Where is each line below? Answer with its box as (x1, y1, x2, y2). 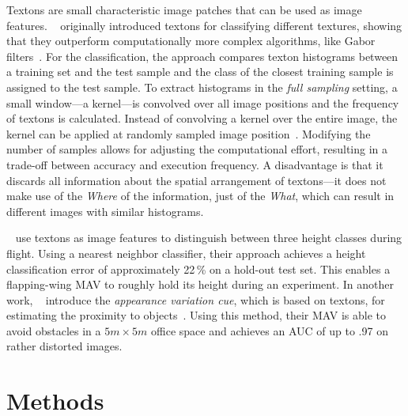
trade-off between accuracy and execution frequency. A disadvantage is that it (6, 156, 383, 172)
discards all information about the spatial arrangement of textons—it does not (6, 172, 387, 188)
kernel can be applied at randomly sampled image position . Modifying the (6, 125, 371, 142)
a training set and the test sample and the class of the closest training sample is (6, 63, 394, 80)
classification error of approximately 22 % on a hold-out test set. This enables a (6, 260, 391, 277)
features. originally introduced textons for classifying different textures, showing (6, 17, 402, 33)
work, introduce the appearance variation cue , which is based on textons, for (6, 291, 385, 308)
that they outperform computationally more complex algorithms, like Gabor (6, 32, 376, 49)
